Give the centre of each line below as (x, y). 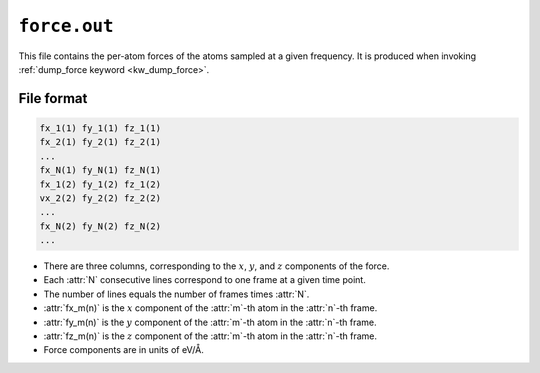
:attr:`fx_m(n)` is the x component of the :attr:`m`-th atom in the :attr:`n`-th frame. (210, 308)
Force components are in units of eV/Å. (123, 350)
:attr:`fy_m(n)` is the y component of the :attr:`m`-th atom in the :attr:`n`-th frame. (210, 322)
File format (53, 98)
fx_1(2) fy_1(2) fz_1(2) (100, 184)
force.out (66, 26)
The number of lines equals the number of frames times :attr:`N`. (176, 294)
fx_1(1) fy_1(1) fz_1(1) (100, 128)
